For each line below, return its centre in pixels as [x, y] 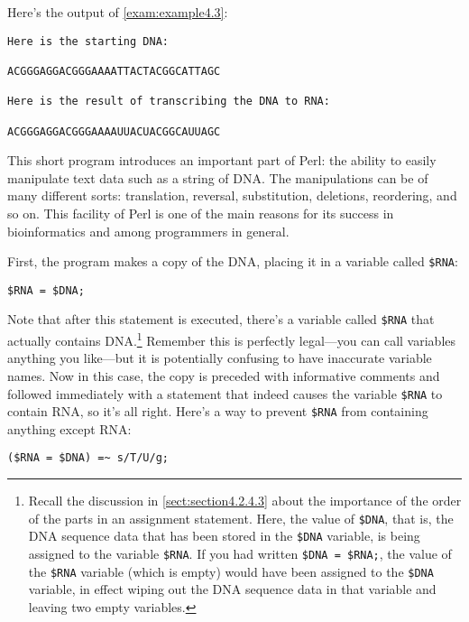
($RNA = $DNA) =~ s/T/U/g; [88, 458]
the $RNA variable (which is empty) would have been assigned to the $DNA [231, 571]
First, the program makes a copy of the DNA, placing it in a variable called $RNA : [233, 261]
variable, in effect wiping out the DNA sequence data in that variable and [232, 589]
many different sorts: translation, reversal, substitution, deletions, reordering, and [232, 195]
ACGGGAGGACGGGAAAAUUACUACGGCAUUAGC [114, 131]
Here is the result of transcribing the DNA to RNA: [169, 102]
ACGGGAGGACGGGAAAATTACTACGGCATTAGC [114, 71]
